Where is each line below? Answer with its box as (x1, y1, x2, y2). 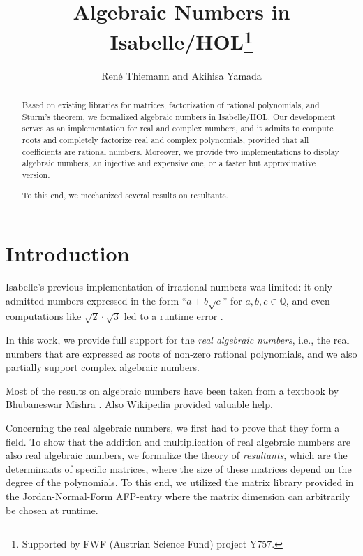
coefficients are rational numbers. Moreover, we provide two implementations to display (22, 145, 339, 157)
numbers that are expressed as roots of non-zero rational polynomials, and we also (6, 346, 357, 360)
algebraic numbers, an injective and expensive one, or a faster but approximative (22, 157, 316, 169)
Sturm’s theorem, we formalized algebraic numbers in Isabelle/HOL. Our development (22, 110, 336, 122)
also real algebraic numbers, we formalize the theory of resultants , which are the (6, 448, 348, 462)
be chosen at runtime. (6, 502, 98, 517)
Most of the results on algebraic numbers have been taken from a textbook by (6, 383, 339, 397)
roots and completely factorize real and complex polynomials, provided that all (22, 134, 309, 145)
